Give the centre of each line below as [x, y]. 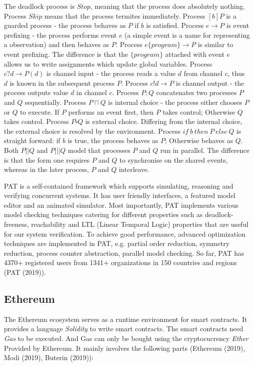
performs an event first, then [111, 111]
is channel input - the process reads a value [111, 73]
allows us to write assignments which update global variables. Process [108, 63]
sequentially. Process [55, 102]
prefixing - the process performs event [60, 35]
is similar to [215, 44]
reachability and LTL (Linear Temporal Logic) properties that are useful [140, 224]
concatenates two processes [196, 92]
